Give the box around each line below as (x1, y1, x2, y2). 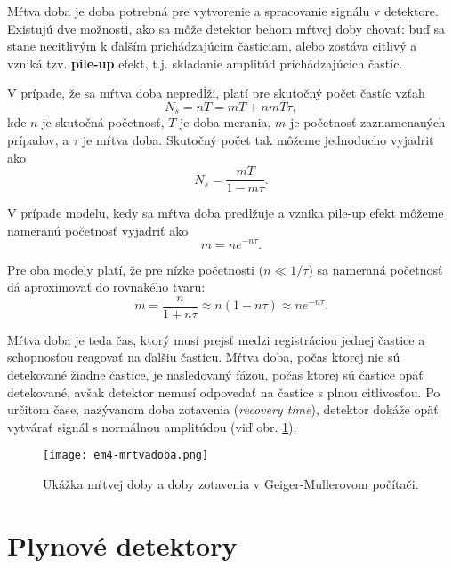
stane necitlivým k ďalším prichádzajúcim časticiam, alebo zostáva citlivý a (7, 36, 417, 55)
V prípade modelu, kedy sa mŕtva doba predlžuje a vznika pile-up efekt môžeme (7, 204, 444, 222)
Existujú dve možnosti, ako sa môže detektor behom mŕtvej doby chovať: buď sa (7, 19, 446, 37)
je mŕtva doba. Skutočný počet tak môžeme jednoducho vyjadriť (82, 131, 434, 149)
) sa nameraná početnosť (308, 260, 443, 278)
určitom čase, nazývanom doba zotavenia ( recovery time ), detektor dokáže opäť (7, 400, 439, 419)
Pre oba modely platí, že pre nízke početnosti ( (7, 260, 264, 278)
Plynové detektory (7, 526, 238, 563)
